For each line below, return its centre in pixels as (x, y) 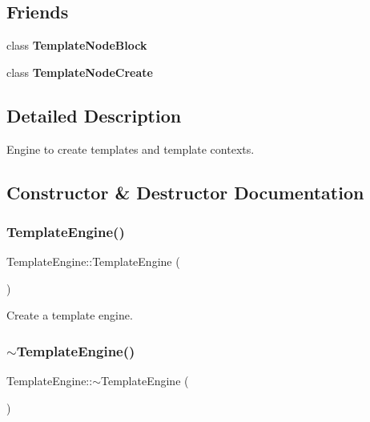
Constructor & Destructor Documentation (185, 192)
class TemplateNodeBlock (77, 45)
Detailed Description (94, 115)
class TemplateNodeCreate (80, 72)
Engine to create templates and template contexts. (131, 149)
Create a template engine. (70, 315)
